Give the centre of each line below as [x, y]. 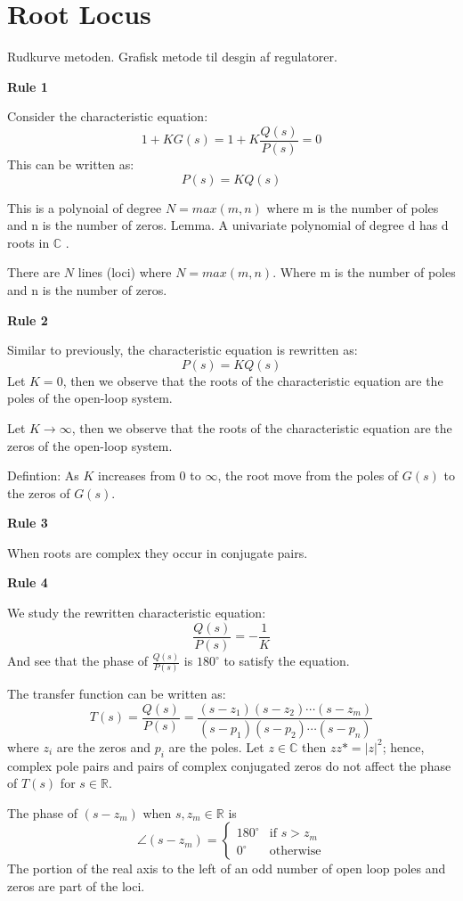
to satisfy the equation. [287, 661]
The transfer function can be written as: [117, 694]
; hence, [403, 746]
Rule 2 [28, 319]
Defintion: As [43, 475]
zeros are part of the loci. [76, 886]
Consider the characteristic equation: [108, 116]
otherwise [295, 852]
